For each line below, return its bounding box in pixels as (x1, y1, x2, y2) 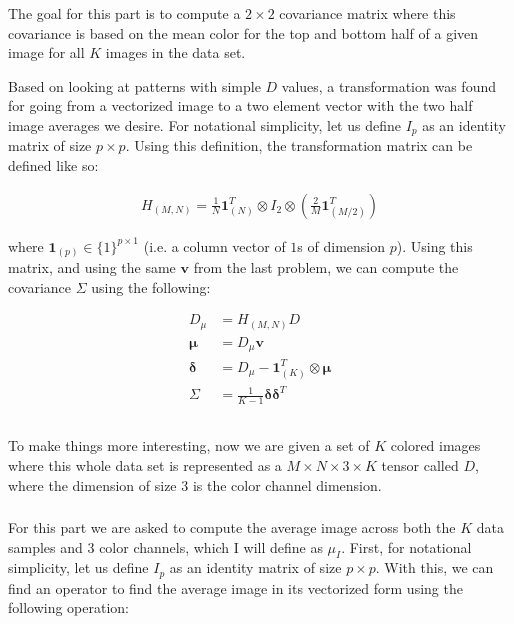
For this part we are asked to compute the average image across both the (8, 517, 456, 538)
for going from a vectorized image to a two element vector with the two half (8, 95, 473, 116)
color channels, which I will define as (99, 536, 323, 557)
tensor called (381, 454, 459, 475)
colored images (390, 435, 481, 456)
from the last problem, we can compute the (193, 257, 459, 278)
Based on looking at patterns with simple (8, 75, 261, 96)
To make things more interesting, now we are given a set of (8, 435, 370, 456)
